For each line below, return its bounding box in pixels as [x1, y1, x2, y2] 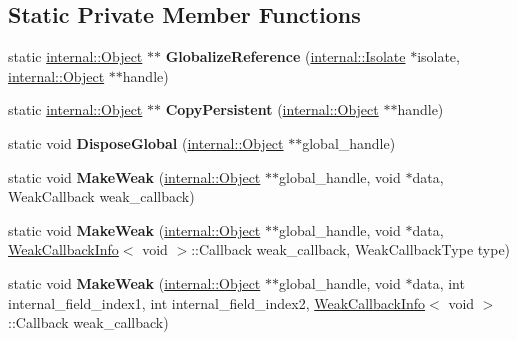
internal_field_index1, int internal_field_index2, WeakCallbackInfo [8, 292, 426, 313]
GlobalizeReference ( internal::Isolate [165, 46, 406, 67]
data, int [412, 272, 465, 293]
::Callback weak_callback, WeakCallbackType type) [191, 239, 511, 260]
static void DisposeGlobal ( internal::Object [8, 132, 284, 153]
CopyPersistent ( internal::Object [165, 99, 379, 120]
